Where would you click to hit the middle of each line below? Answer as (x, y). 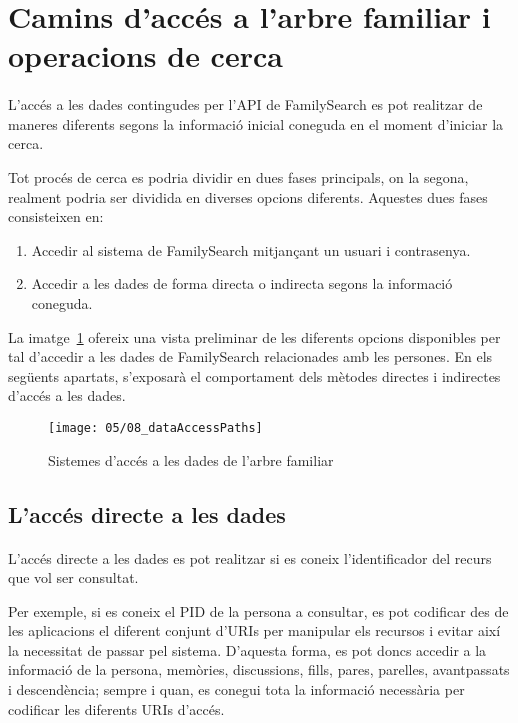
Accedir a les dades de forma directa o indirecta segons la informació (242, 283)
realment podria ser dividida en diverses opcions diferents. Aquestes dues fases (248, 196)
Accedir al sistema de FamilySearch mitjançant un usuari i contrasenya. (251, 249)
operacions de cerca (145, 55)
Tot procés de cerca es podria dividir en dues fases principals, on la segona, (238, 176)
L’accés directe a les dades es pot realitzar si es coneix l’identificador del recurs (250, 557)
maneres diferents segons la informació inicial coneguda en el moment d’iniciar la (256, 123)
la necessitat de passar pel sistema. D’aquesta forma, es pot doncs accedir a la (247, 649)
